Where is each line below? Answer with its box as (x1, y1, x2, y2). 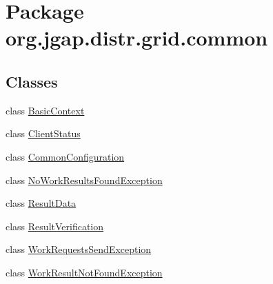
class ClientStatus (6, 126, 81, 141)
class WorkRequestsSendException (6, 242, 152, 256)
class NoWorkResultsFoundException (6, 172, 163, 187)
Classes (6, 70, 58, 92)
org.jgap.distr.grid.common (6, 23, 268, 52)
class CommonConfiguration (6, 149, 125, 163)
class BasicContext (6, 103, 85, 117)
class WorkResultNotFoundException (6, 265, 163, 279)
